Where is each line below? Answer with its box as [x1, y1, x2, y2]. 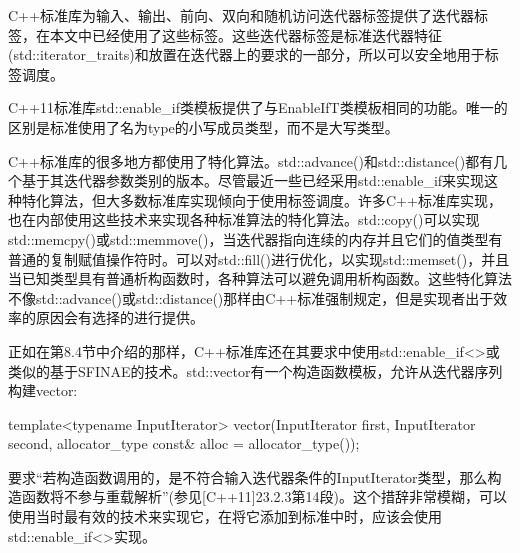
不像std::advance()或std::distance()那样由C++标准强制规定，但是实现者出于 [8, 287, 494, 308]
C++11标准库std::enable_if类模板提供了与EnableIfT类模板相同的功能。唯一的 [8, 97, 508, 118]
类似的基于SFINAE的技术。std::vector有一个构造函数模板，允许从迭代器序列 [8, 360, 503, 381]
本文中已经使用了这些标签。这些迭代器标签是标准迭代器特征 [49, 24, 442, 45]
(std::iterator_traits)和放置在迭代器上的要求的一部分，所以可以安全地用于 [8, 44, 485, 65]
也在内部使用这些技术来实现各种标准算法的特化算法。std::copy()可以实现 [8, 209, 480, 230]
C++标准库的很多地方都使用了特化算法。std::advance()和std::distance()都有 [8, 150, 494, 171]
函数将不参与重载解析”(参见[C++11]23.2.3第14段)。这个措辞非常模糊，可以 [21, 486, 507, 507]
